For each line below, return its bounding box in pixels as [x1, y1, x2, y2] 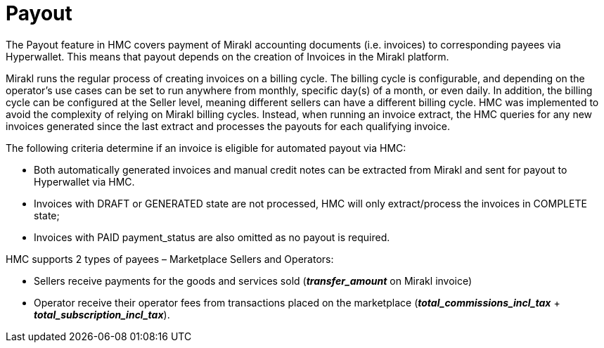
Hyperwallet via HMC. [34, 175, 135, 188]
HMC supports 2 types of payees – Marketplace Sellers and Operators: [6, 252, 334, 265]
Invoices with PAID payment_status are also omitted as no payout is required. [34, 231, 390, 243]
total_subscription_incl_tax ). [34, 308, 170, 321]
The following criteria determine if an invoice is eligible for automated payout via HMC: [6, 141, 406, 154]
